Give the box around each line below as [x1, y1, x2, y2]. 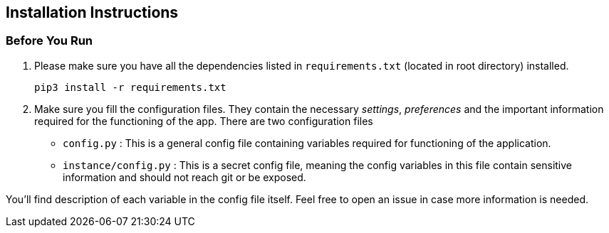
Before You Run [6, 33, 93, 48]
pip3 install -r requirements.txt [34, 81, 227, 93]
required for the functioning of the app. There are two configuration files [34, 114, 373, 127]
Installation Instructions [6, 4, 179, 21]
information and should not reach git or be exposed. [63, 170, 306, 183]
